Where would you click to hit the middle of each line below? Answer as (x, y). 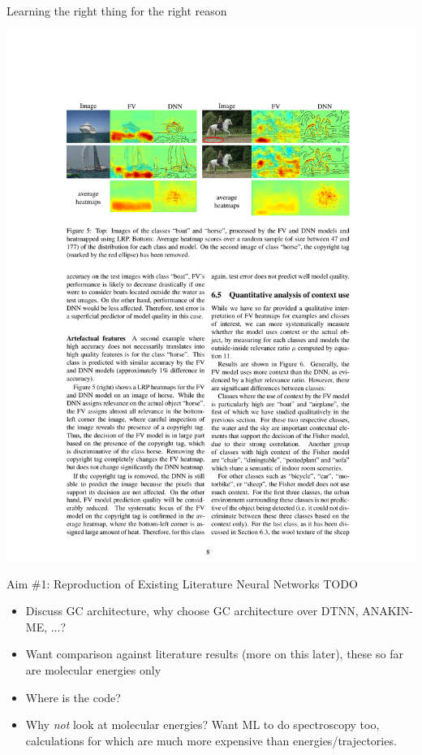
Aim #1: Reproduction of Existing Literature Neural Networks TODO (182, 583)
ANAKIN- (388, 611)
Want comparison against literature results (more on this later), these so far (214, 654)
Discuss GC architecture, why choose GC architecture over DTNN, (192, 611)
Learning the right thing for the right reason (117, 11)
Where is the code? (73, 697)
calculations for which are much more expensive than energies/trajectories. (211, 740)
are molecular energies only (93, 670)
